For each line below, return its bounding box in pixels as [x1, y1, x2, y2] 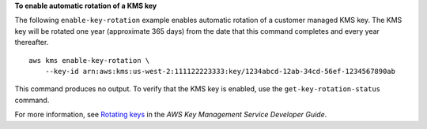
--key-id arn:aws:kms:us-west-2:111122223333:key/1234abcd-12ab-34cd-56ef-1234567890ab [44, 67, 395, 76]
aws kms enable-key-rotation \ [28, 56, 150, 64]
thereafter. [14, 38, 49, 47]
